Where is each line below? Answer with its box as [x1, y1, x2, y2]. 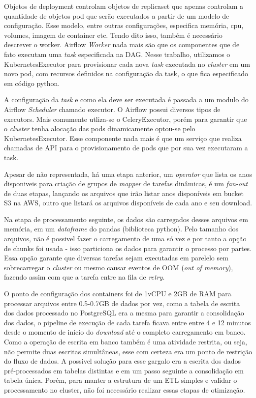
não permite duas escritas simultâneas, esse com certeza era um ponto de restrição [4, 346, 252, 356]
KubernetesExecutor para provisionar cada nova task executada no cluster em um [4, 58, 250, 69]
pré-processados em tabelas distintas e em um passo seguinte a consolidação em [4, 365, 244, 375]
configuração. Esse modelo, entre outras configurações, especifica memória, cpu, [4, 20, 244, 30]
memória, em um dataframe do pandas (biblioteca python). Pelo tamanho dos [4, 224, 239, 234]
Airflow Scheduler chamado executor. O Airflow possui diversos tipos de [4, 104, 221, 114]
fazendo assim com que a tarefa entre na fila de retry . [4, 272, 165, 282]
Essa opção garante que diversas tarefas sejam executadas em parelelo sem [4, 253, 228, 263]
